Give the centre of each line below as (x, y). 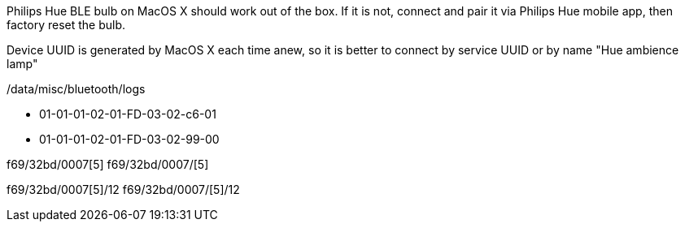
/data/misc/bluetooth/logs (76, 89)
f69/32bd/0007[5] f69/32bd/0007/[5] (108, 164)
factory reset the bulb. (66, 25)
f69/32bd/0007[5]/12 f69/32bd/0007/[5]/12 (123, 189)
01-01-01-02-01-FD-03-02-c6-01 (128, 114)
